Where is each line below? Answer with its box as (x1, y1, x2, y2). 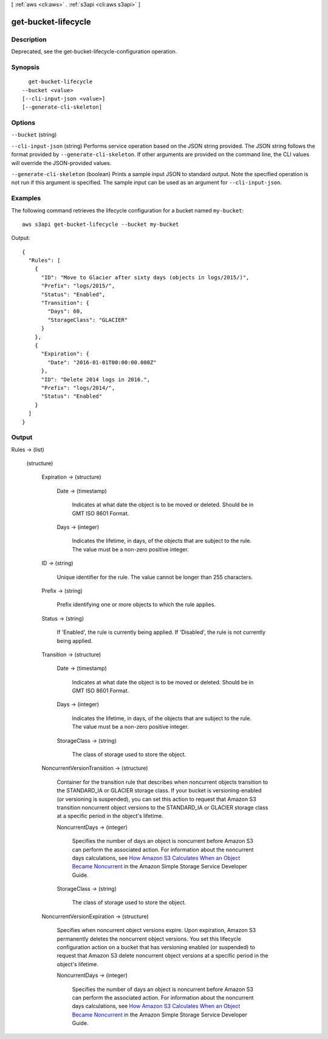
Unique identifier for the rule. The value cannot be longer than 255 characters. (56, 573, 253, 581)
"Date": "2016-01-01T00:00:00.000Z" (47, 359, 157, 366)
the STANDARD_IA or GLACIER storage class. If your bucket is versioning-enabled (56, 787, 262, 794)
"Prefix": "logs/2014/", (41, 384, 115, 391)
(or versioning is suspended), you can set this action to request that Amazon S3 (56, 795, 256, 803)
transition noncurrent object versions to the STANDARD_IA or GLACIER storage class (56, 803, 268, 811)
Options (11, 118, 36, 127)
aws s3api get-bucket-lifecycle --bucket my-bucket (22, 220, 179, 228)
